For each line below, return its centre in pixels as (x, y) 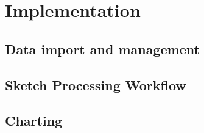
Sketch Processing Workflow (96, 84)
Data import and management (102, 49)
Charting (34, 120)
